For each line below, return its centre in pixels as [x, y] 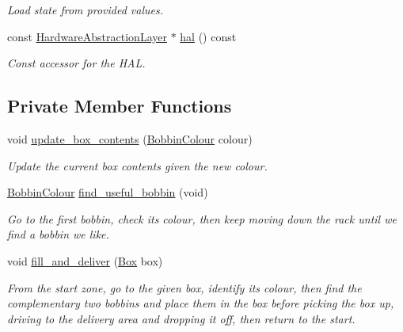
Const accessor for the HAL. [76, 63]
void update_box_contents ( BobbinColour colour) [130, 138]
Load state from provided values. [86, 10]
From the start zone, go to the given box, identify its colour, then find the [184, 287]
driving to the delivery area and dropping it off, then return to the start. [181, 318]
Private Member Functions [120, 106]
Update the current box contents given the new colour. [137, 165]
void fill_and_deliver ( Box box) [85, 260]
